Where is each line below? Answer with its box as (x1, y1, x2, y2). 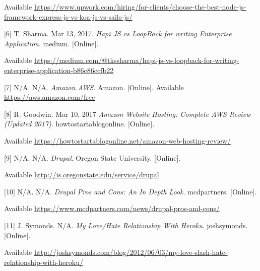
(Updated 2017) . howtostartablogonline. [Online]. (4, 118, 155, 129)
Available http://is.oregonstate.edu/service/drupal (4, 169, 159, 180)
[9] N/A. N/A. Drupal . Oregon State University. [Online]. (4, 152, 181, 163)
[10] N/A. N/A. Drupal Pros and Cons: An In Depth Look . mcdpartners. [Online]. (4, 186, 257, 196)
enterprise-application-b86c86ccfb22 (4, 64, 114, 75)
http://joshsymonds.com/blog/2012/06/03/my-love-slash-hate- (34, 247, 228, 257)
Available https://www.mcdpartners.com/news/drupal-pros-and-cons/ (4, 203, 220, 214)
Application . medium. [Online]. (4, 38, 99, 48)
